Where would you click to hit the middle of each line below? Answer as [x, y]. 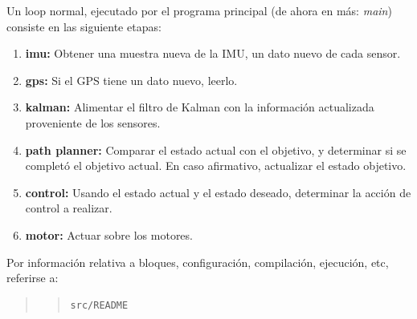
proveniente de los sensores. [93, 122]
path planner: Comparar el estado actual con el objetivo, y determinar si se [216, 149]
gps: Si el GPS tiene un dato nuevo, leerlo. [131, 80]
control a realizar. [69, 208]
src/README [99, 305]
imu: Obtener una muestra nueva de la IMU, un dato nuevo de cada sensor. [213, 53]
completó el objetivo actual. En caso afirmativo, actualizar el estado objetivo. [216, 166]
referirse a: [33, 278]
